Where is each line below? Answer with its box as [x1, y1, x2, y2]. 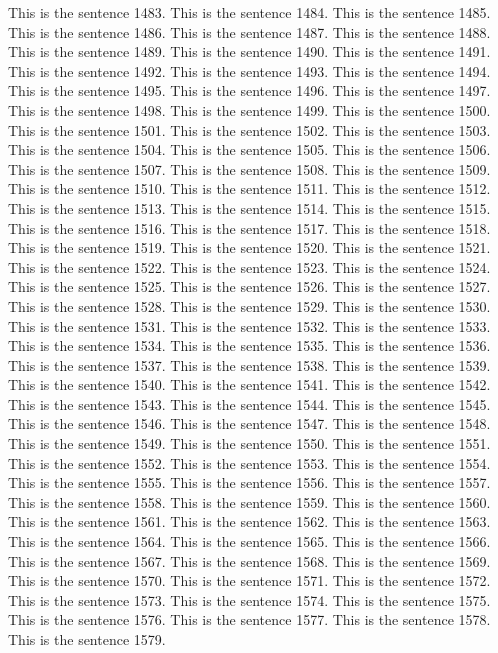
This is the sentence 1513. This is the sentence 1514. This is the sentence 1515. [8, 197, 491, 218]
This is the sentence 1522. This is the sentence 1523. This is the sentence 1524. [8, 256, 491, 277]
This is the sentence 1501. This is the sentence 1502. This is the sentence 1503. [8, 119, 491, 140]
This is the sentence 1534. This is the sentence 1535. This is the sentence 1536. [8, 335, 491, 356]
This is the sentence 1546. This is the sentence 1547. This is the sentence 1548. [8, 413, 491, 434]
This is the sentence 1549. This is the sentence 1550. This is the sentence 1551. [8, 433, 491, 454]
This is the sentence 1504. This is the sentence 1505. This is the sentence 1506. [8, 139, 491, 160]
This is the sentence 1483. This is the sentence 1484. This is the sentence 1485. [8, 2, 491, 22]
